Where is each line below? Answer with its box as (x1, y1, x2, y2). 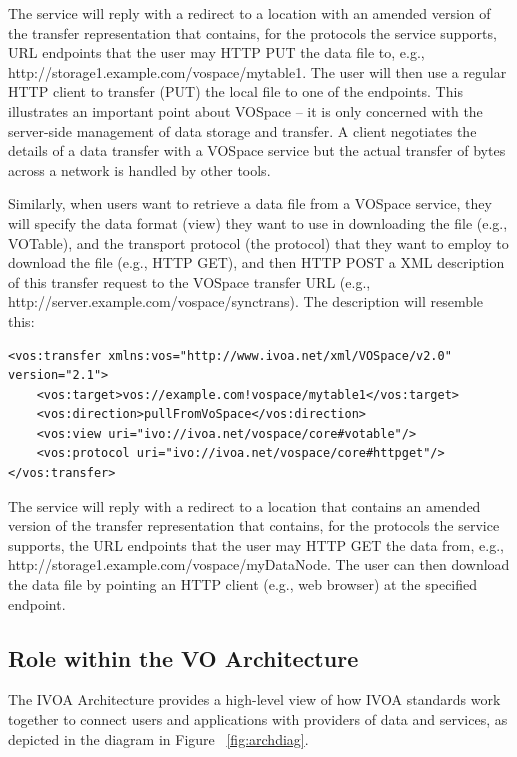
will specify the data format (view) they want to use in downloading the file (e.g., (8, 212, 508, 233)
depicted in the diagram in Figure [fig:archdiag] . (8, 728, 309, 749)
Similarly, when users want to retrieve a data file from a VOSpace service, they (8, 193, 492, 214)
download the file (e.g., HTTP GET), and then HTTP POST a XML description (8, 252, 505, 273)
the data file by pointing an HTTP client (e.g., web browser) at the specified (8, 574, 478, 595)
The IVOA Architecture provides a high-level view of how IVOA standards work (8, 689, 501, 710)
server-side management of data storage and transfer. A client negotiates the (8, 120, 477, 141)
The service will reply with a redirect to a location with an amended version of (8, 3, 491, 23)
